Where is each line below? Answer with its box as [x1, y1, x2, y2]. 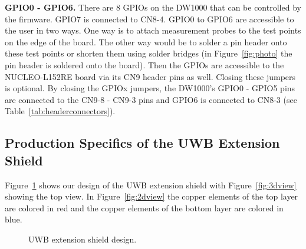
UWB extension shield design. [28, 233, 137, 245]
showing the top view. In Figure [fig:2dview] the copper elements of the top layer [5, 190, 298, 202]
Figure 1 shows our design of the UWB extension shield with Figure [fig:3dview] [5, 178, 297, 191]
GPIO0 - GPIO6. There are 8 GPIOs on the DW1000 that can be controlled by [5, 1, 301, 13]
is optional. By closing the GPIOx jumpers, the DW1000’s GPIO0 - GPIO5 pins [5, 82, 295, 94]
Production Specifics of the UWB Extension [5, 134, 280, 152]
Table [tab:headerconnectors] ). [5, 105, 116, 117]
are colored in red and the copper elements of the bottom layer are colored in [5, 201, 284, 214]
